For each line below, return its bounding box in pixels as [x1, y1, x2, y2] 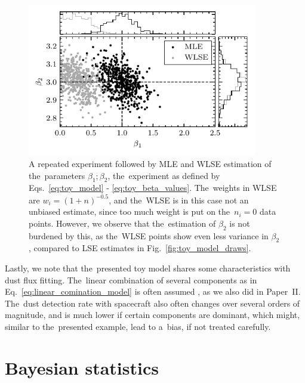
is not [229, 217, 250, 229]
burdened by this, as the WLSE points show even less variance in [29, 229, 269, 242]
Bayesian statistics [5, 355, 159, 379]
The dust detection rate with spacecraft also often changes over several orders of [5, 296, 300, 309]
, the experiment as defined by [107, 169, 220, 181]
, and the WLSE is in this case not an [109, 193, 249, 206]
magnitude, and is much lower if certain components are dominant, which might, [5, 308, 300, 321]
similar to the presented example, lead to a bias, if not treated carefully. [5, 320, 271, 332]
